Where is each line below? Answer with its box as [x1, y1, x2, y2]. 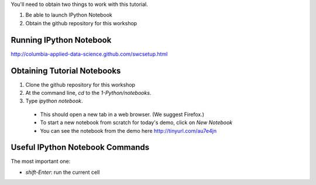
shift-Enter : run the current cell [25, 169, 100, 176]
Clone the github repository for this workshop [25, 81, 136, 88]
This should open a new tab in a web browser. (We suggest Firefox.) [40, 111, 205, 118]
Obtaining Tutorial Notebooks [11, 66, 121, 76]
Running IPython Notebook [11, 35, 112, 45]
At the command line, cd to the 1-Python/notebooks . [25, 89, 152, 96]
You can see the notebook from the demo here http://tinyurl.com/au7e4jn [40, 127, 217, 134]
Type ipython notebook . [25, 97, 83, 105]
